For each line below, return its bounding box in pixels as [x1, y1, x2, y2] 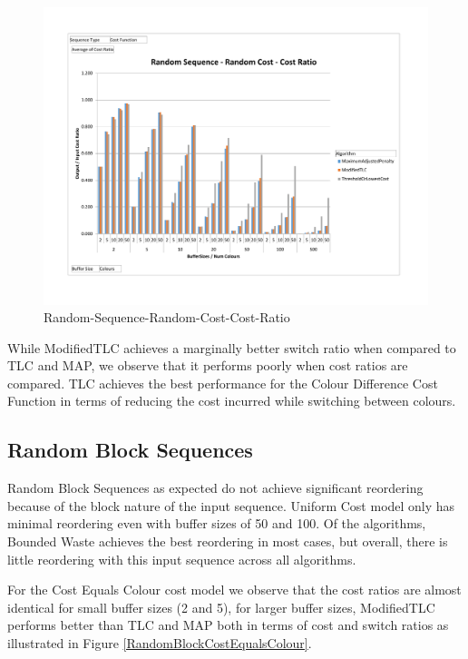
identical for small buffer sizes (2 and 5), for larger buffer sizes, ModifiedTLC [7, 597, 435, 616]
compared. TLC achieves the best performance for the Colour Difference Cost [7, 373, 438, 392]
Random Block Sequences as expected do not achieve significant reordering [7, 478, 424, 497]
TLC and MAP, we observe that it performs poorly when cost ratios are [7, 356, 408, 375]
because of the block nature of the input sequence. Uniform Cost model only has [7, 496, 455, 515]
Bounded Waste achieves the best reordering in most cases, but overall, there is [7, 532, 448, 551]
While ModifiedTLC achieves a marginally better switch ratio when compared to [7, 338, 456, 357]
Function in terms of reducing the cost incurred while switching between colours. [7, 391, 456, 410]
